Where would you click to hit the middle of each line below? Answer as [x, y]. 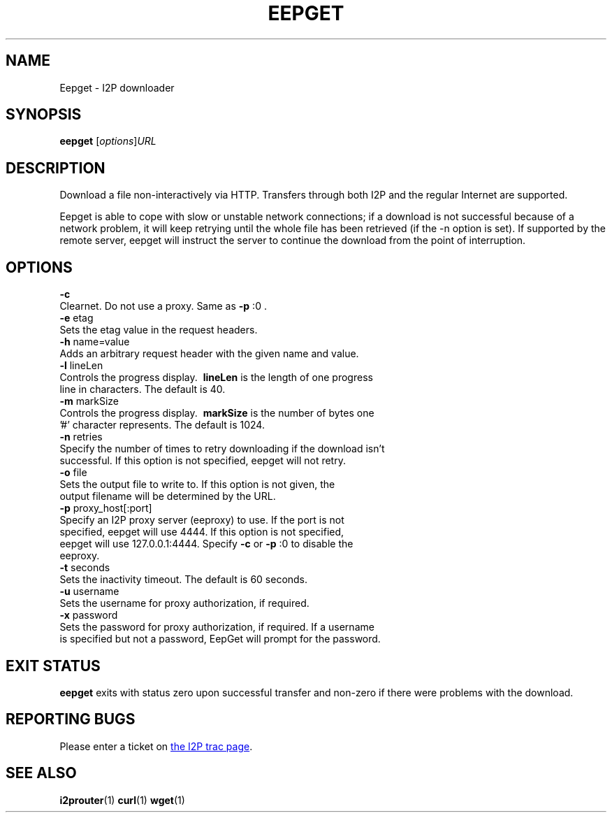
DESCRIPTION [56, 168]
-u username [89, 591]
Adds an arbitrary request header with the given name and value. [209, 354]
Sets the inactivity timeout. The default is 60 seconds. [184, 580]
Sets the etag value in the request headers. [159, 330]
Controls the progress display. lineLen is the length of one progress [216, 378]
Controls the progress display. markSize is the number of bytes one [217, 413]
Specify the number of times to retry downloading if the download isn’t [222, 449]
